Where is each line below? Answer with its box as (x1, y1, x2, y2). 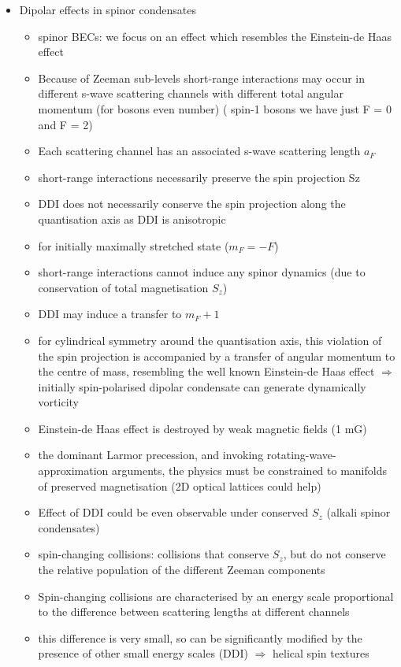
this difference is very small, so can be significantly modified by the (38, 629, 362, 646)
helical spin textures (273, 645, 369, 661)
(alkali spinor (326, 504, 391, 521)
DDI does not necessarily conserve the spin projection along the (38, 195, 346, 212)
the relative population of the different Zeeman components (38, 561, 325, 578)
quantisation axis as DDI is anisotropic (38, 210, 226, 227)
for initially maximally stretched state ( (38, 237, 229, 254)
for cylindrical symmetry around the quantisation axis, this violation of (38, 332, 382, 348)
